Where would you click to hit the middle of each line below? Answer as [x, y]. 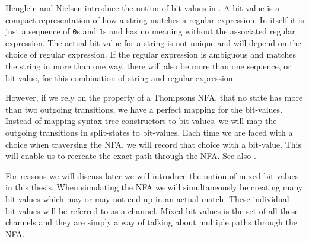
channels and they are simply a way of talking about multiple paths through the [151, 222]
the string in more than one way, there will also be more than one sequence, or [148, 66]
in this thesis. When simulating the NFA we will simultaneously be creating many [154, 187]
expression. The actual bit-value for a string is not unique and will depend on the [153, 42]
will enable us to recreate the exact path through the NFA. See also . [131, 156]
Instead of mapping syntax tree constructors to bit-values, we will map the [141, 121]
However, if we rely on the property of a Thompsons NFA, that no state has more [154, 98]
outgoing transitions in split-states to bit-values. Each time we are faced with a [149, 132]
